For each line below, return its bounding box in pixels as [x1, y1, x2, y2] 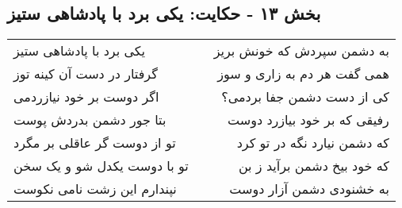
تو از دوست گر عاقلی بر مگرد [13, 133, 176, 152]
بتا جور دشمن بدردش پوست [13, 110, 167, 129]
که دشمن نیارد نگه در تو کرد [236, 133, 389, 152]
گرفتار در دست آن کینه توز [13, 64, 158, 83]
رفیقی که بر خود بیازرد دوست [228, 110, 389, 129]
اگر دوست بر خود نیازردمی [13, 87, 159, 106]
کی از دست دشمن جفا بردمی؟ [221, 87, 389, 106]
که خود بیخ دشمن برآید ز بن [238, 156, 389, 175]
